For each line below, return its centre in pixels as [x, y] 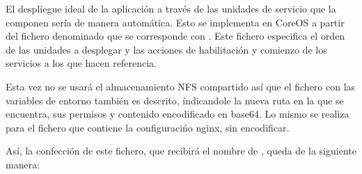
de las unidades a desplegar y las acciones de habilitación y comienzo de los [166, 49]
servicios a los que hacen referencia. [81, 63]
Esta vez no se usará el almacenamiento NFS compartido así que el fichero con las [181, 86]
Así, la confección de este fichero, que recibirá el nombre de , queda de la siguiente [181, 151]
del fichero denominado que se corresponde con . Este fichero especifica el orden [175, 36]
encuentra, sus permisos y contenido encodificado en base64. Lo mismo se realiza [178, 114]
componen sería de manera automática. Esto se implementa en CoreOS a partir [175, 22]
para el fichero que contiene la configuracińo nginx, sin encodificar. [148, 127]
